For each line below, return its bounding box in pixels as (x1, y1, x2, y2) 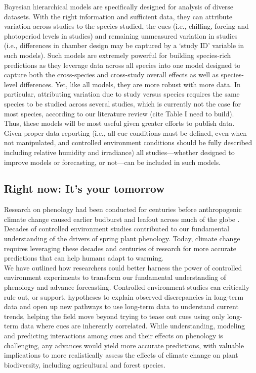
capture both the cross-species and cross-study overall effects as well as (4, 69, 219, 80)
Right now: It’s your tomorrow (4, 181, 165, 196)
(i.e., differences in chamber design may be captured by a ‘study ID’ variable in (4, 40, 244, 51)
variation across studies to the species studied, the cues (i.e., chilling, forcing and (4, 21, 249, 31)
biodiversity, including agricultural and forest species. (4, 359, 166, 370)
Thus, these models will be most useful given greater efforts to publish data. (4, 118, 235, 128)
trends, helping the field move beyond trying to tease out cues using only (4, 311, 225, 321)
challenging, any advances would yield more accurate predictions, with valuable (4, 340, 244, 350)
